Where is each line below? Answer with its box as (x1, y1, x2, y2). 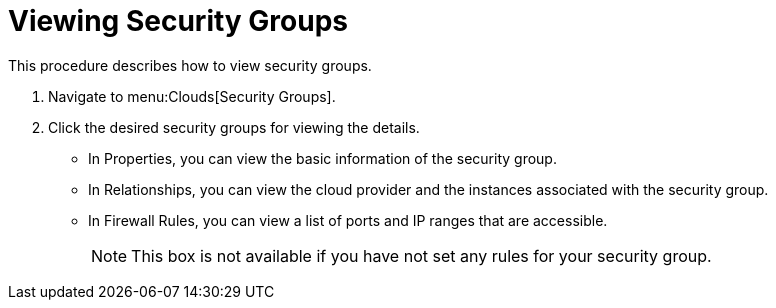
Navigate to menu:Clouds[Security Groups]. (48, 87, 336, 105)
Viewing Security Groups (8, 4, 348, 38)
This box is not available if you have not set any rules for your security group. (131, 245, 712, 266)
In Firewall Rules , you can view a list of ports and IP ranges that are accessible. (88, 211, 608, 229)
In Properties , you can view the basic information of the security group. (88, 149, 557, 167)
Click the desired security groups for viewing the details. (48, 118, 420, 136)
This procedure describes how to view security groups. (8, 56, 372, 74)
